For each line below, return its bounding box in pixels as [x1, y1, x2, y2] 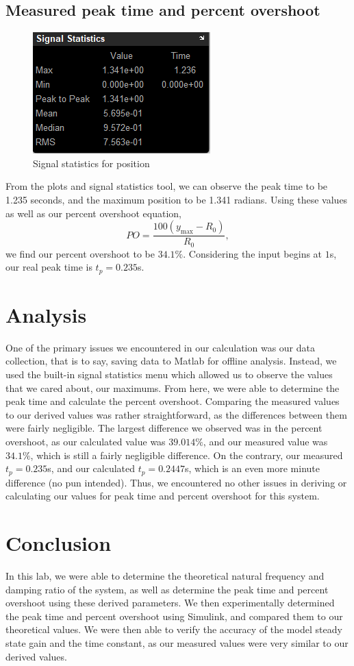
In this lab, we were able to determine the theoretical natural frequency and [5, 568, 325, 582]
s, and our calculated [47, 461, 136, 476]
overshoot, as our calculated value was [5, 434, 166, 448]
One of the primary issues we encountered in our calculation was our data [5, 340, 315, 354]
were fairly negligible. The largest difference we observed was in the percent [5, 421, 323, 435]
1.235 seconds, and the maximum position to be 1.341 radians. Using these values [5, 192, 348, 206]
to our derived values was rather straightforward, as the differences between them [5, 407, 347, 421]
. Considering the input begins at [183, 246, 323, 260]
